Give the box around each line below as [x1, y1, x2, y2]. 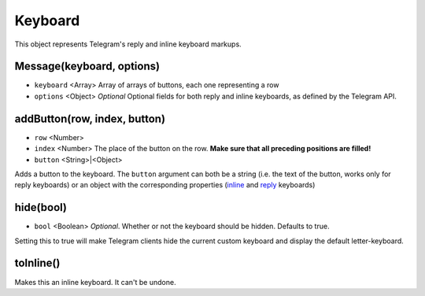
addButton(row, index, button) [14, 112, 165, 125]
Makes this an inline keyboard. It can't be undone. [14, 277, 176, 287]
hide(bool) [14, 201, 67, 214]
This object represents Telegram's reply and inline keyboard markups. [14, 39, 242, 49]
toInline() [14, 257, 61, 270]
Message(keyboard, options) [14, 60, 161, 73]
